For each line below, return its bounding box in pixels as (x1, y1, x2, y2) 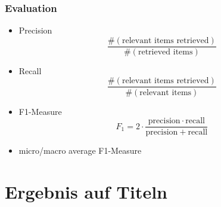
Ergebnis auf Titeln (5, 179, 167, 203)
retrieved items (138, 47, 193, 56)
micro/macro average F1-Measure (18, 144, 142, 157)
